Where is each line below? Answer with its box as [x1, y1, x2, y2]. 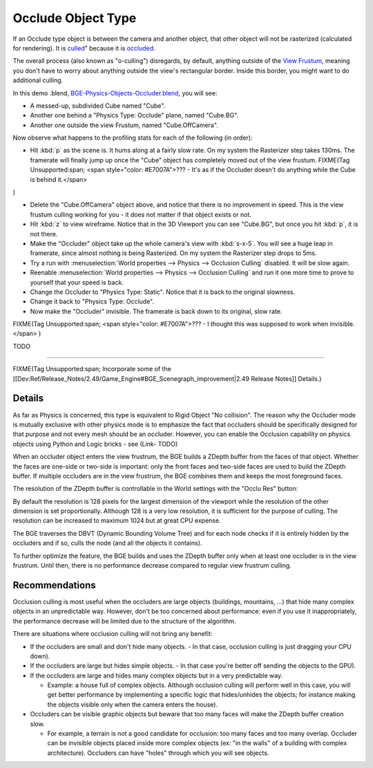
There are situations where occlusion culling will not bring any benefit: [12, 630, 213, 638]
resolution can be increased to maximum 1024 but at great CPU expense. [12, 516, 221, 525]
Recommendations [12, 579, 96, 591]
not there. [30, 230, 58, 238]
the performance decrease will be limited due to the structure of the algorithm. [12, 617, 236, 625]
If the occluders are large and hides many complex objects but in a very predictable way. [30, 671, 283, 680]
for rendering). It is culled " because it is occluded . [12, 44, 155, 52]
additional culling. [12, 76, 64, 84]
